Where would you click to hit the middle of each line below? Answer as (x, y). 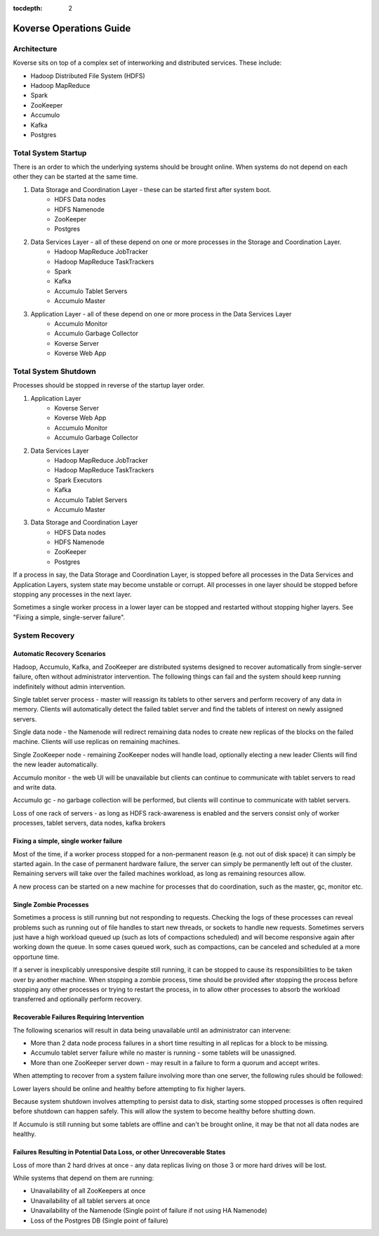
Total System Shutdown (54, 371)
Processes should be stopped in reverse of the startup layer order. (109, 385)
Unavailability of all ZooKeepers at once (88, 1191)
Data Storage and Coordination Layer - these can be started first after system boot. (151, 189)
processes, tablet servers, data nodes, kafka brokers (89, 823)
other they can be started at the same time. (75, 176)
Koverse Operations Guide (72, 28)
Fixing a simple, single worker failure (68, 841)
